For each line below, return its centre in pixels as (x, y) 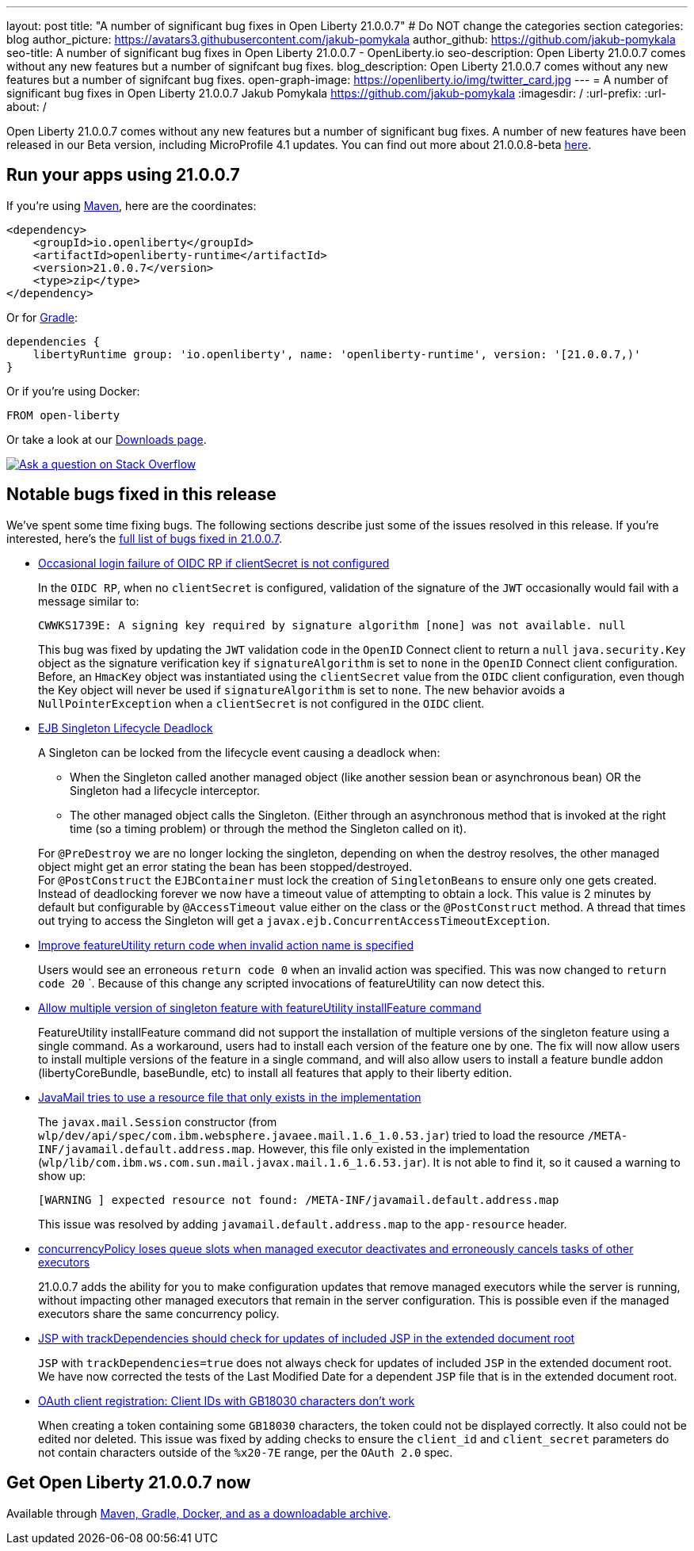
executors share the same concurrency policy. (159, 1313)
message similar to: (89, 601)
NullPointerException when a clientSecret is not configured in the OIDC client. (261, 703)
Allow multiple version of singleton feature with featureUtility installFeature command (260, 1007)
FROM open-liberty (63, 415)
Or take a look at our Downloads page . (107, 439)
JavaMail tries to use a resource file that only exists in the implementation (230, 1097)
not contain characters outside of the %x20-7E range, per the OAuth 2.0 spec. (246, 1452)
